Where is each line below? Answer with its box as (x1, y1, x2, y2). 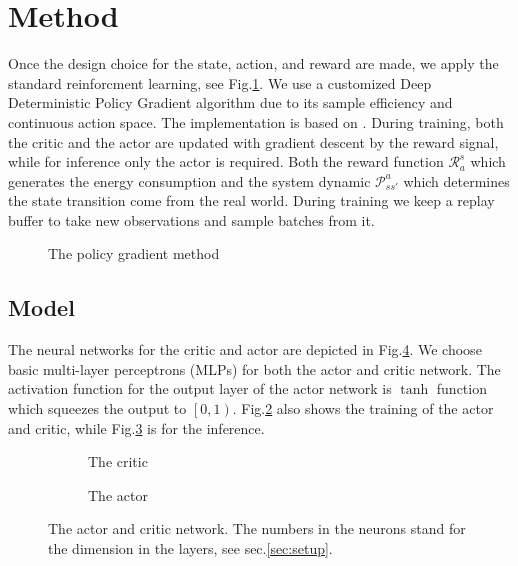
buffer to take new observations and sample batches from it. (8, 209, 375, 230)
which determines (403, 170, 510, 191)
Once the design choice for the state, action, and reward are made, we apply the (8, 53, 499, 74)
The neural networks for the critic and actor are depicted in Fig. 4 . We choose (8, 339, 482, 360)
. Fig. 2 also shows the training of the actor (232, 398, 494, 419)
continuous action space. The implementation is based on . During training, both (8, 111, 504, 132)
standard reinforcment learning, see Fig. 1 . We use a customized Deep (8, 72, 432, 93)
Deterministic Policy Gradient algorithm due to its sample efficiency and (8, 92, 453, 113)
